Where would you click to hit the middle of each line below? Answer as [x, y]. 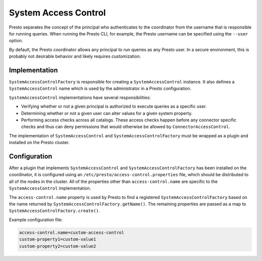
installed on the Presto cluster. [39, 143]
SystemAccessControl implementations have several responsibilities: [80, 98]
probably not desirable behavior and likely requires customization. [75, 56]
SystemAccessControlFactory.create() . [55, 211]
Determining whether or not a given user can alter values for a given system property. [107, 113]
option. [16, 41]
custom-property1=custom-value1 [58, 239]
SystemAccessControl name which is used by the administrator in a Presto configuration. [100, 89]
